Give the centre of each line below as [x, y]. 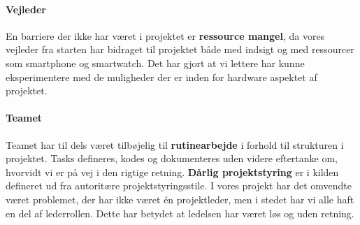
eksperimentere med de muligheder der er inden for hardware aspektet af [161, 77]
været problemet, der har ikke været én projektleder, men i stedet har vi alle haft [180, 199]
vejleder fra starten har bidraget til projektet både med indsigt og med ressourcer [180, 49]
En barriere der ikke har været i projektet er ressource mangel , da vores [165, 35]
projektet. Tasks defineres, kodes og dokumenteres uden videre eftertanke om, [172, 158]
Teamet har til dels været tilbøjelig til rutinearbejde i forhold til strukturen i [175, 144]
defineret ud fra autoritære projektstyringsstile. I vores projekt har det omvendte [179, 186]
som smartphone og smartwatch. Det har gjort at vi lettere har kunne [155, 63]
